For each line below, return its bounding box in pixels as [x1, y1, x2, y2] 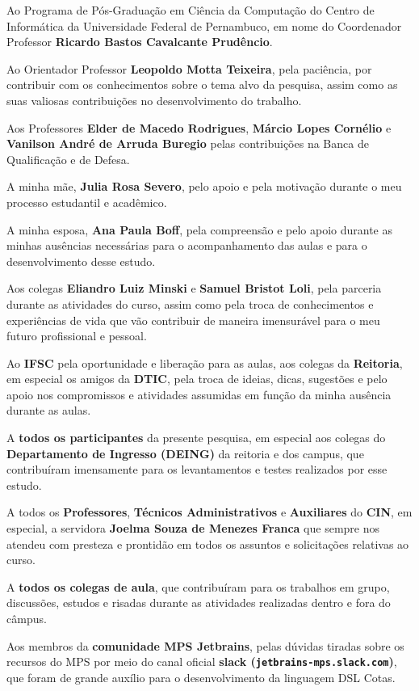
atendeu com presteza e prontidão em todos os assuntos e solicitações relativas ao [6, 535, 409, 552]
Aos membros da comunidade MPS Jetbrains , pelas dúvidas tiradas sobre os [6, 637, 404, 654]
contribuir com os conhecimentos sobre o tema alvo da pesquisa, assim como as [6, 76, 398, 93]
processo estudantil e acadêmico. [6, 193, 167, 210]
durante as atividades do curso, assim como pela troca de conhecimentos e [6, 295, 374, 312]
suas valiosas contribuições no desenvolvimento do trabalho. [6, 91, 302, 108]
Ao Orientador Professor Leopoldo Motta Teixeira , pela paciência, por [6, 60, 372, 77]
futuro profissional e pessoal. [6, 327, 147, 344]
